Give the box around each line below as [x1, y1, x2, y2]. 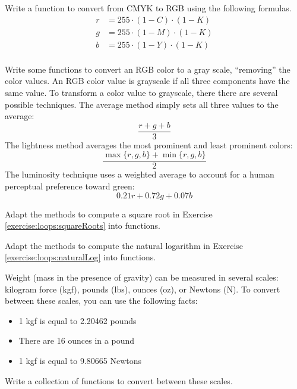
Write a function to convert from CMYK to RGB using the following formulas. [5, 2, 292, 14]
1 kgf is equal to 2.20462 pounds [18, 314, 137, 326]
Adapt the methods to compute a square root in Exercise [5, 207, 213, 220]
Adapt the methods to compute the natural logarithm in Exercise [5, 239, 244, 251]
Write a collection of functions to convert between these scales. [5, 374, 233, 387]
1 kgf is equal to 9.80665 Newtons [18, 354, 142, 366]
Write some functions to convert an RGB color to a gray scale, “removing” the [5, 63, 290, 75]
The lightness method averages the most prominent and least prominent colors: [5, 138, 293, 151]
